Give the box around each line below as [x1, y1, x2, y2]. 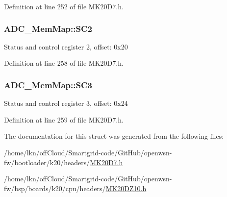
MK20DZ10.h [105, 183, 147, 193]
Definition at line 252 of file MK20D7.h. [4, 1, 124, 11]
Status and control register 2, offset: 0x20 [4, 41, 128, 51]
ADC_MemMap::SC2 [4, 22, 92, 34]
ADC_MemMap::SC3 [4, 78, 92, 91]
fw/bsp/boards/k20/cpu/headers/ [4, 183, 106, 193]
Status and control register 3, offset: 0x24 [4, 98, 128, 108]
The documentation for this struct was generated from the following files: [4, 131, 224, 141]
